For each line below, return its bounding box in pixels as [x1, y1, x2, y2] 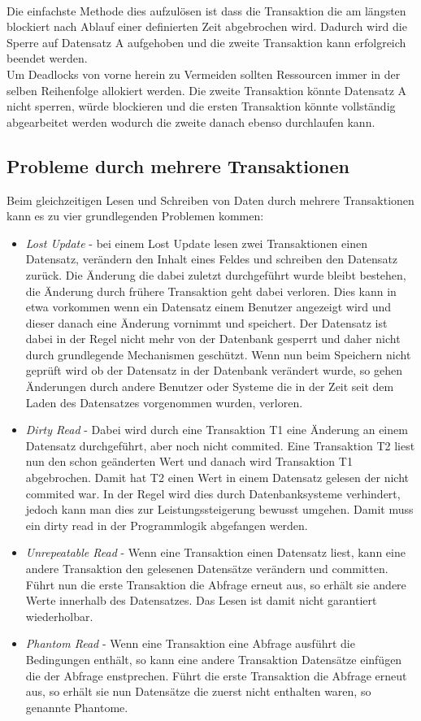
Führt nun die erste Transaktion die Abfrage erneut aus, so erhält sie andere [25, 575, 406, 593]
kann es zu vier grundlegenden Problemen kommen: [7, 207, 264, 224]
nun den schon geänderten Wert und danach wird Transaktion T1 [25, 453, 353, 470]
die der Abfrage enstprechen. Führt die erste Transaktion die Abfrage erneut [25, 667, 407, 684]
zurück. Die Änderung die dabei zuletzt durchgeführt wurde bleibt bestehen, [25, 266, 406, 283]
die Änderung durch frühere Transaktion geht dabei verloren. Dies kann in [25, 282, 397, 299]
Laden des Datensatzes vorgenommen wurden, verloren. [25, 393, 303, 410]
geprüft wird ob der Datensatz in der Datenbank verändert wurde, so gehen [25, 362, 403, 379]
